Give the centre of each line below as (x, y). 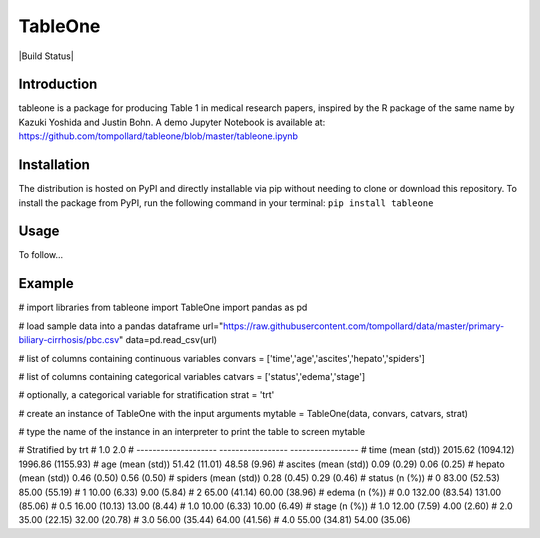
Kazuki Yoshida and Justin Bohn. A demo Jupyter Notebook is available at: (172, 122)
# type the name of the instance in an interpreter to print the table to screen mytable (192, 432)
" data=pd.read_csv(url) (168, 340)
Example (46, 283)
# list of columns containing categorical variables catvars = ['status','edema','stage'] (192, 376)
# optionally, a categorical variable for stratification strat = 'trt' (146, 395)
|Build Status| (46, 56)
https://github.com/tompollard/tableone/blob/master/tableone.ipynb (158, 136)
